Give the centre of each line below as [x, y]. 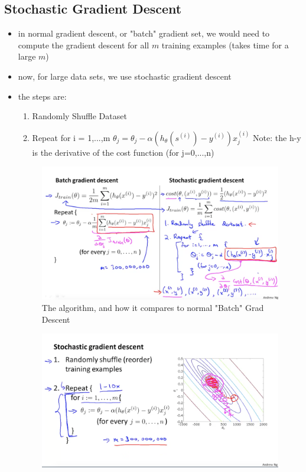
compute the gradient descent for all [84, 45]
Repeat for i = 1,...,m [71, 137]
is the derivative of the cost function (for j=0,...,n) [123, 152]
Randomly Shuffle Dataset [79, 116]
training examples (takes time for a [225, 45]
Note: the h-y [277, 137]
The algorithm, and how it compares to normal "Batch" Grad [153, 308]
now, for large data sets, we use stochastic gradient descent [125, 76]
